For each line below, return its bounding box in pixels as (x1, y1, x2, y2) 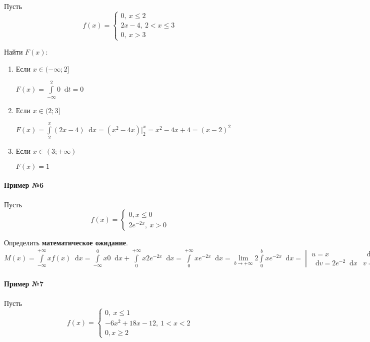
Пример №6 (4, 180, 44, 190)
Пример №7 (4, 278, 44, 289)
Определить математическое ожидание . (4, 237, 128, 248)
